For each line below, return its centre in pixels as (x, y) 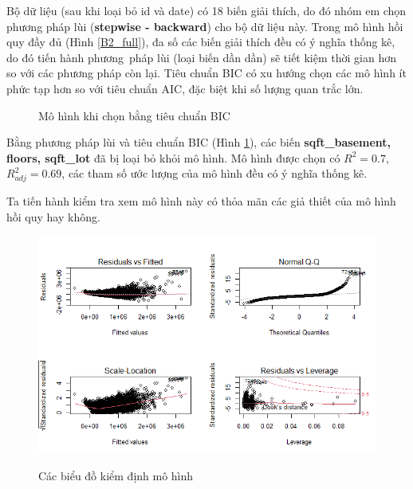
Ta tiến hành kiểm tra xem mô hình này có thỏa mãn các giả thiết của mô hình (201, 201)
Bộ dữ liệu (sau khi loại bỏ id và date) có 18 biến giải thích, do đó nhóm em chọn (206, 10)
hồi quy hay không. (53, 216)
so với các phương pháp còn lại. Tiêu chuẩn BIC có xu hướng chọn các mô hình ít (206, 73)
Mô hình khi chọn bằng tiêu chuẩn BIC (134, 115)
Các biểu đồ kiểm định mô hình (116, 476)
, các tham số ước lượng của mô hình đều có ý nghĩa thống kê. (214, 173)
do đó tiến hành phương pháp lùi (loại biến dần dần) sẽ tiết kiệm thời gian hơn (201, 57)
